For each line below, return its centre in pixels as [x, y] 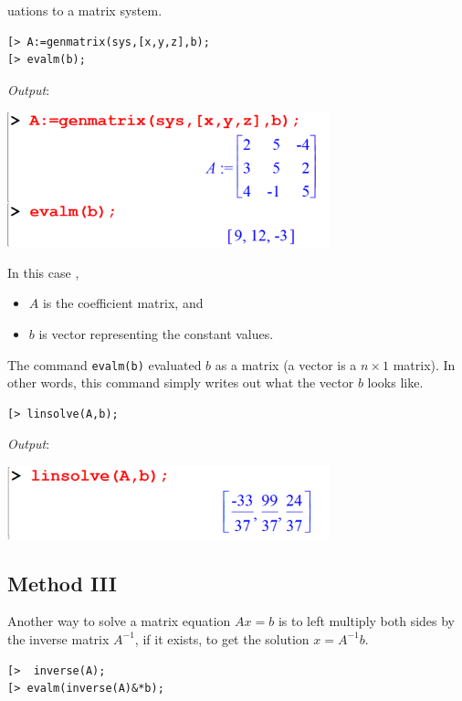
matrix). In [424, 364]
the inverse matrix [58, 638]
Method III [62, 583]
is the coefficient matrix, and [123, 303]
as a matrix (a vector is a [286, 364]
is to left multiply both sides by [367, 621]
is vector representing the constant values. [156, 333]
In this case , [43, 272]
